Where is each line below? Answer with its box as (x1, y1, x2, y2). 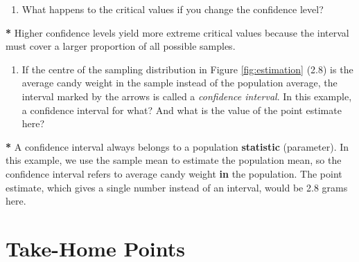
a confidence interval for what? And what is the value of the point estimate (21, 102, 342, 117)
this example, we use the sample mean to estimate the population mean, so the (6, 153, 342, 167)
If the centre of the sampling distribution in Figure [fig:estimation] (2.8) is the (21, 62, 353, 76)
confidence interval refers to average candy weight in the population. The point (6, 166, 342, 180)
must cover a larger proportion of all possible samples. (6, 39, 236, 53)
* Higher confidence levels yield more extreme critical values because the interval (6, 25, 349, 39)
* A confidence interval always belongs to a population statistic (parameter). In (6, 139, 349, 153)
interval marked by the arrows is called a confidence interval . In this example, (21, 88, 352, 103)
